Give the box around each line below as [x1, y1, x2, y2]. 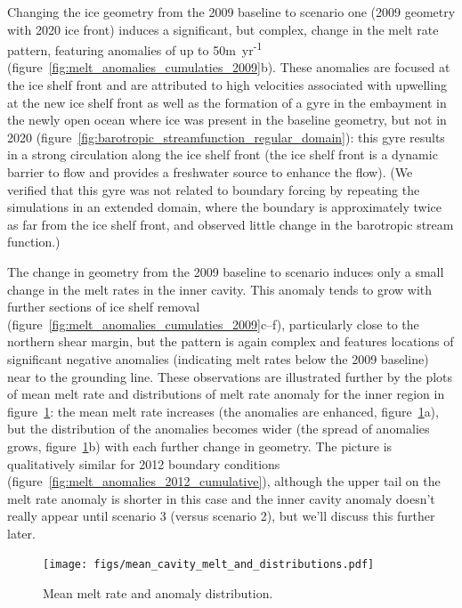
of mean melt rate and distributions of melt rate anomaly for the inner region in [7, 385, 445, 403]
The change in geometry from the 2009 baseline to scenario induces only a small [7, 262, 444, 280]
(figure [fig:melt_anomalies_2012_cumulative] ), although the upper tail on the [7, 472, 441, 490]
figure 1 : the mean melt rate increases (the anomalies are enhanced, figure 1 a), [7, 401, 439, 420]
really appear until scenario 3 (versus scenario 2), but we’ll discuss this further [7, 507, 435, 525]
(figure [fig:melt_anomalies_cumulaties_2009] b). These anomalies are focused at [7, 58, 450, 77]
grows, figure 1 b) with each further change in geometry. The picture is [7, 436, 393, 455]
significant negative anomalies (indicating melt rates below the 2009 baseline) [7, 349, 429, 368]
